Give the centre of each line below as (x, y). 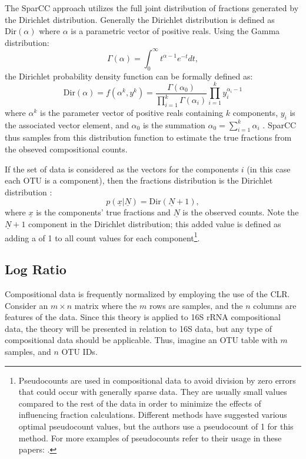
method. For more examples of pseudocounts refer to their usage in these (150, 438)
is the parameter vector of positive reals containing (132, 112)
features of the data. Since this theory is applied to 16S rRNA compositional (143, 317)
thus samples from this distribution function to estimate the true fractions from (148, 137)
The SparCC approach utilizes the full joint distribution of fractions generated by (152, 8)
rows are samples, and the (196, 305)
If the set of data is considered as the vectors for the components (122, 169)
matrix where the (106, 305)
